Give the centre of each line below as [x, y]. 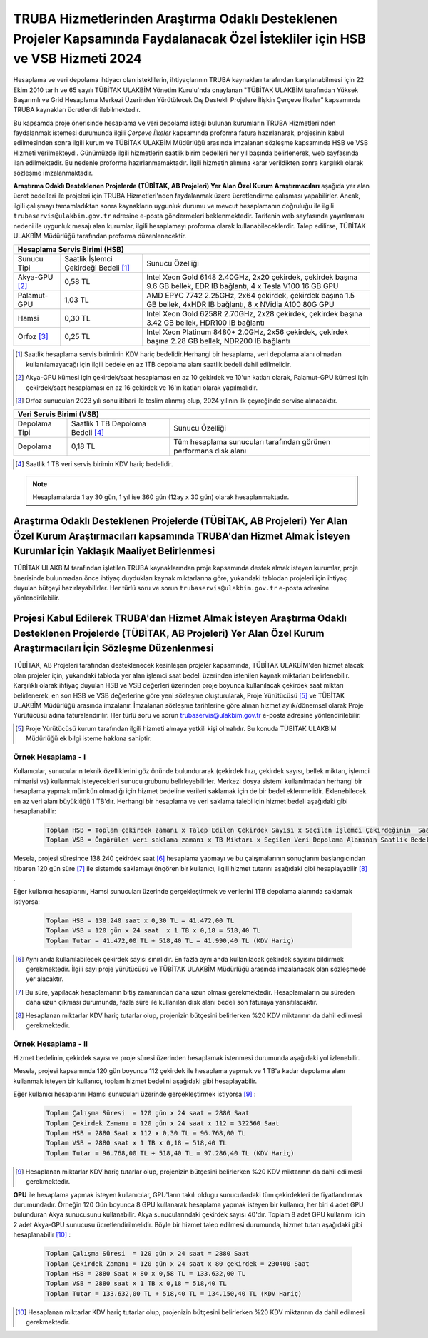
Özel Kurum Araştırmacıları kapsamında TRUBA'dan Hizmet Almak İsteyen [182, 536]
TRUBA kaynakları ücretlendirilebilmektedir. [77, 110]
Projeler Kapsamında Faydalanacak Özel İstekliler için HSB [190, 39]
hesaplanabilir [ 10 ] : [42, 1234]
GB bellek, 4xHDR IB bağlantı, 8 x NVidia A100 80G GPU [240, 305]
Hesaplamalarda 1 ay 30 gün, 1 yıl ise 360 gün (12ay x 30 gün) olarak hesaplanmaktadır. [161, 497]
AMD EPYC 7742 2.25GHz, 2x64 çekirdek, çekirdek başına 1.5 [251, 296]
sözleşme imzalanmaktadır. [53, 173]
